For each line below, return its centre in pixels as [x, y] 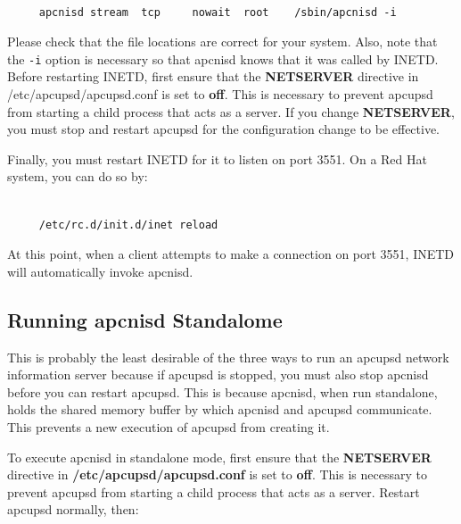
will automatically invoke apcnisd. [100, 271]
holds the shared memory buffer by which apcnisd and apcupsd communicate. [220, 409]
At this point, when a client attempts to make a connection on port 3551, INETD [231, 254]
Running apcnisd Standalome [145, 319]
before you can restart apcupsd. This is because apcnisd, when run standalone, [222, 391]
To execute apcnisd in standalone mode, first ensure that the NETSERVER [219, 457]
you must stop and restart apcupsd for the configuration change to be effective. [224, 129]
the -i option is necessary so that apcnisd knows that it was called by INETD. [223, 58]
